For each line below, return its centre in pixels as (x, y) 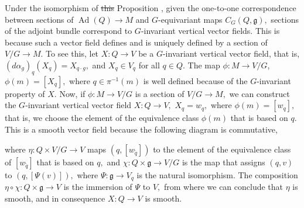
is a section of (160, 93)
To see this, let (72, 53)
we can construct (259, 93)
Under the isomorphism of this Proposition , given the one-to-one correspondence (151, 8)
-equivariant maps (190, 19)
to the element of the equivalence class (222, 149)
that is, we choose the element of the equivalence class (102, 118)
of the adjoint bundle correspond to (69, 31)
